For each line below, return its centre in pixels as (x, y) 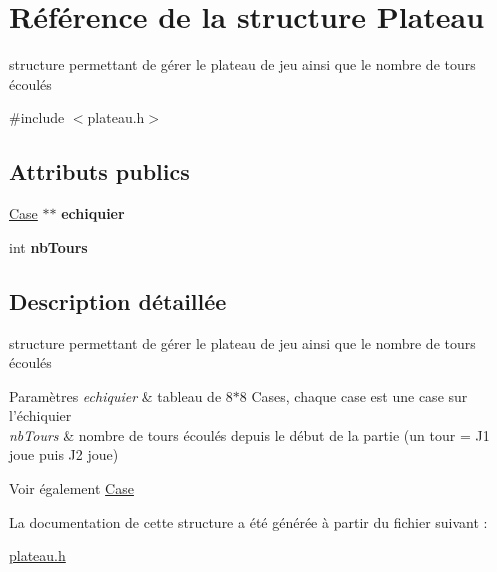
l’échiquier (40, 415)
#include (37, 117)
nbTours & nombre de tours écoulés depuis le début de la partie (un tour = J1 (249, 434)
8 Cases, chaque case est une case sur (353, 395)
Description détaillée (118, 300)
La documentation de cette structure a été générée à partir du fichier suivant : (248, 521)
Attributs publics (99, 171)
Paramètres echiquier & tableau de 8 (121, 395)
